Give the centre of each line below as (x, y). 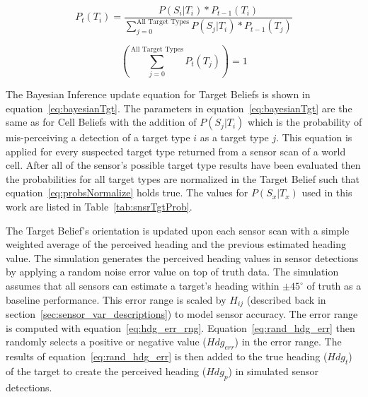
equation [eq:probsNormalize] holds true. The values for (127, 192)
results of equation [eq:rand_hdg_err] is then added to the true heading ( (167, 356)
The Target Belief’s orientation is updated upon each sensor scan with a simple (178, 230)
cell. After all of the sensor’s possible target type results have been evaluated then (183, 165)
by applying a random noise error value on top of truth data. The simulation (172, 272)
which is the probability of (305, 122)
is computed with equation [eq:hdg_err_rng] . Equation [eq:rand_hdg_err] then (180, 327)
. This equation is (314, 137)
